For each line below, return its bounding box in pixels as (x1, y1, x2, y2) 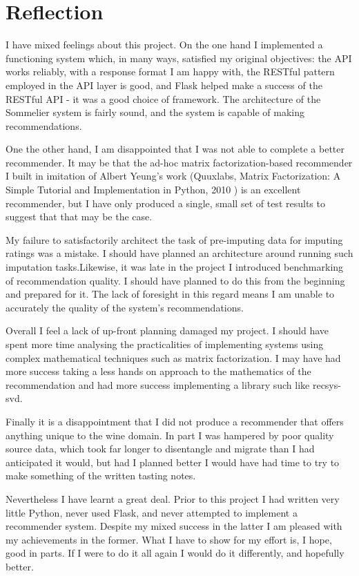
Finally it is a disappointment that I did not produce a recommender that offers (6, 414, 344, 428)
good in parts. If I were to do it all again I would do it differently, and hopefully (6, 546, 345, 560)
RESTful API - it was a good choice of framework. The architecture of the (6, 91, 321, 106)
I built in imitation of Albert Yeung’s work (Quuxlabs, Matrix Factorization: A (6, 169, 341, 183)
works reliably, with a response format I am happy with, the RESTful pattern (6, 64, 335, 79)
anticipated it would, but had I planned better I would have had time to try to (6, 454, 340, 469)
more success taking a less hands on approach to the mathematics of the (6, 364, 311, 378)
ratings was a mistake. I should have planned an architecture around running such (6, 246, 353, 260)
